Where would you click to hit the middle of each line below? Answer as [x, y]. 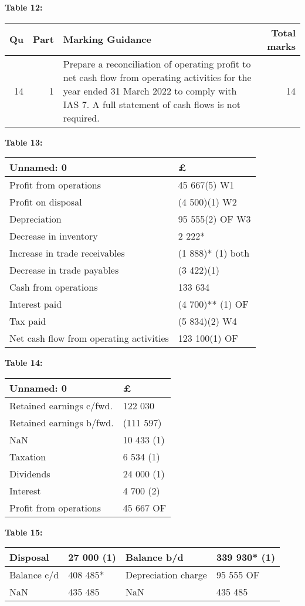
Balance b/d [154, 557]
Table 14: [24, 363]
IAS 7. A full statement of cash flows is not [152, 104]
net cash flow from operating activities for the [157, 77]
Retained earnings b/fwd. [62, 422]
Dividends [30, 473]
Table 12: [24, 7]
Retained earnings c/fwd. [61, 405]
